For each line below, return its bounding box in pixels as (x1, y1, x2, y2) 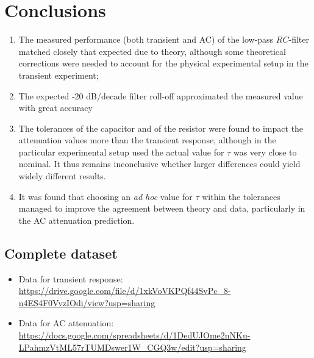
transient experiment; (18, 68, 99, 81)
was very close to (233, 145, 297, 158)
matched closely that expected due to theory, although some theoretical (18, 45, 286, 57)
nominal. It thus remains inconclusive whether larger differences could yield (18, 157, 301, 170)
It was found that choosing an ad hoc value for (18, 190, 193, 202)
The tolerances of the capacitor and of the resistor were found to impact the (18, 121, 304, 134)
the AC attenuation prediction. (18, 213, 135, 226)
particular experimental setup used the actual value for (18, 145, 224, 158)
